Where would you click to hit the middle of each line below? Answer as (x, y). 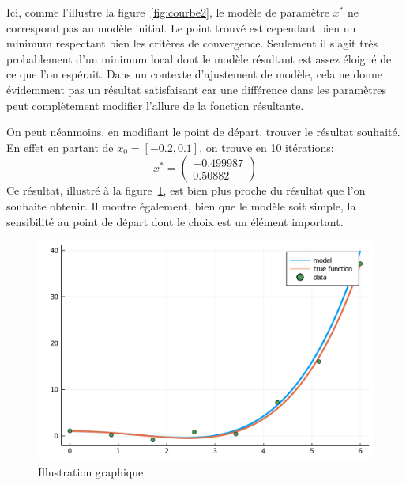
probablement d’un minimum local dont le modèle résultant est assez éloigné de (199, 58)
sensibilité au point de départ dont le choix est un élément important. (175, 221)
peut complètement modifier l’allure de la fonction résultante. (155, 105)
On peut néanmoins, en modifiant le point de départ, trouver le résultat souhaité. (203, 132)
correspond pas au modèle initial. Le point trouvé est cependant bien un (181, 27)
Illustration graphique (91, 472)
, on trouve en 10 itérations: (267, 147)
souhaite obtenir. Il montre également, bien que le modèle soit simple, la (181, 205)
